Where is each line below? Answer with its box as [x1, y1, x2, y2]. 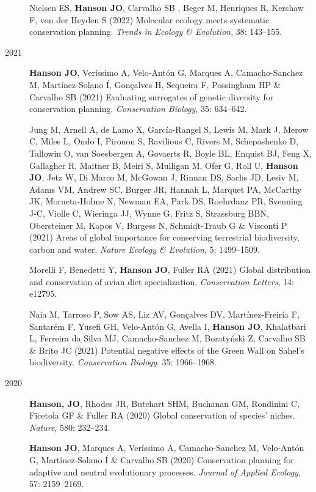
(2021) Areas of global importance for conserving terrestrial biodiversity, [29, 231, 300, 244]
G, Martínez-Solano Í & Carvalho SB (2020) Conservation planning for [29, 453, 294, 466]
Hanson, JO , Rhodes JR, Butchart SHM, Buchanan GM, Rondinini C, [29, 397, 300, 409]
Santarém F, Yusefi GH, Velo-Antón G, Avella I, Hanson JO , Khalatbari [29, 319, 306, 332]
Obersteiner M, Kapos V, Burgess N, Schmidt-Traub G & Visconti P [29, 218, 287, 231]
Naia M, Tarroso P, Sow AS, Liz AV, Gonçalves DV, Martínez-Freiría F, [29, 308, 300, 321]
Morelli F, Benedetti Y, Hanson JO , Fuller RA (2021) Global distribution [29, 263, 311, 276]
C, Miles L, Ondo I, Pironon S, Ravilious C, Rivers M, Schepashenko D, [29, 135, 299, 147]
